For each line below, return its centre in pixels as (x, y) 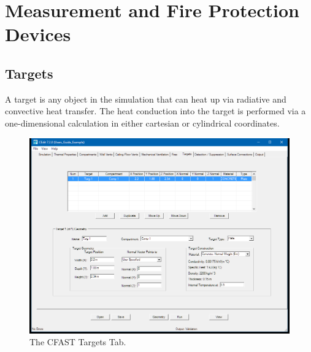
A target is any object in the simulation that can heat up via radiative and (146, 99)
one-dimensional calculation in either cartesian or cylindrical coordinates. (142, 123)
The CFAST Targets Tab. (78, 342)
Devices (38, 34)
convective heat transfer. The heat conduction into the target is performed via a (155, 111)
